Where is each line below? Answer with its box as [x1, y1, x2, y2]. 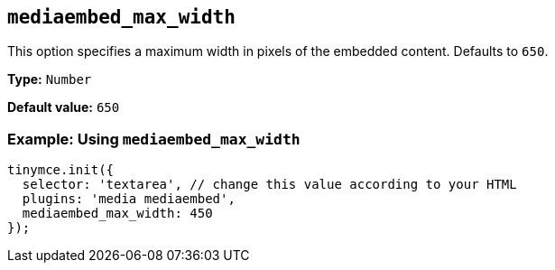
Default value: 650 [7, 99, 120, 116]
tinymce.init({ [7, 163, 115, 178]
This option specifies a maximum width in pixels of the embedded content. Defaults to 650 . [7, 43, 549, 60]
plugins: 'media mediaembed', [22, 191, 236, 207]
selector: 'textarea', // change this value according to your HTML [22, 177, 517, 192]
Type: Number [7, 71, 92, 88]
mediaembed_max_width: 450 [22, 206, 213, 221]
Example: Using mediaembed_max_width [7, 129, 301, 148]
